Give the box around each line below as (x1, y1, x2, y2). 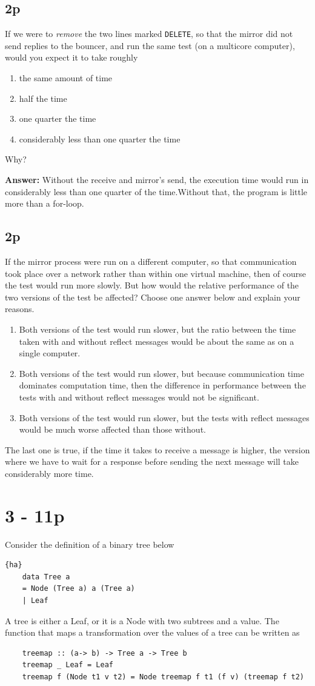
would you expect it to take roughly (5, 51, 138, 64)
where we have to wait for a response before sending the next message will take (5, 455, 299, 468)
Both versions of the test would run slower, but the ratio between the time (19, 322, 296, 335)
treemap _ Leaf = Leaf (22, 661, 113, 670)
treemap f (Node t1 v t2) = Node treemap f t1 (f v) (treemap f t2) (22, 672, 304, 681)
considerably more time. (5, 467, 94, 479)
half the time (19, 92, 67, 104)
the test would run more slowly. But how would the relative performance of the (5, 279, 299, 291)
